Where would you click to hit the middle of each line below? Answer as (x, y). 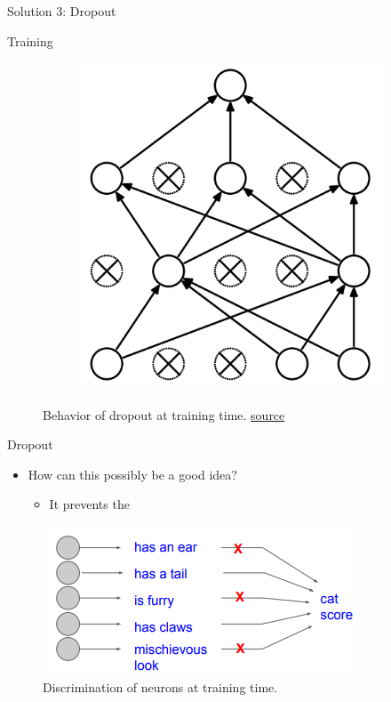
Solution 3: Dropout (62, 11)
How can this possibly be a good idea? (132, 474)
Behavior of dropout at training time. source (164, 414)
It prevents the (89, 504)
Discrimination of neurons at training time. (160, 686)
